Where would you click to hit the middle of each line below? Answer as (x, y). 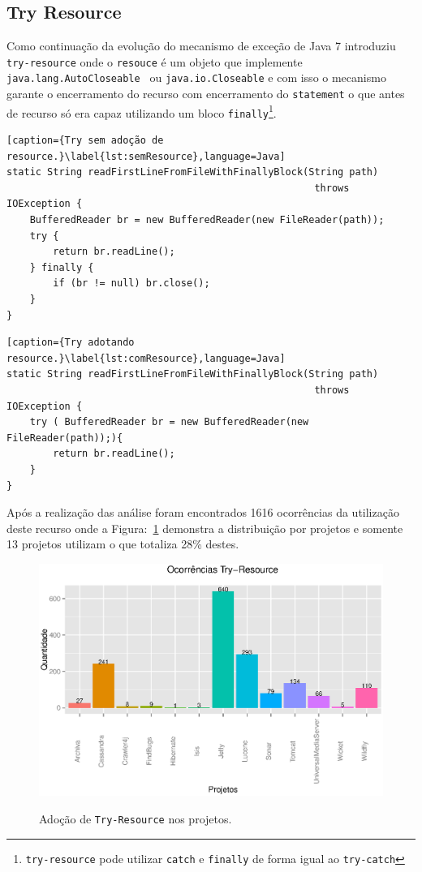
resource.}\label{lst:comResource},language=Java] (146, 358)
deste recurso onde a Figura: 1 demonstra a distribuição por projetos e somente (205, 528)
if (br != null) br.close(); (131, 284)
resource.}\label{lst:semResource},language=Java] (146, 156)
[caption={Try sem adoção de (85, 141)
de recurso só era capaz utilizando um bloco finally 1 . (142, 111)
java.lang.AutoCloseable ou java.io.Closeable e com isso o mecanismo (196, 77)
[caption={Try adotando (71, 343)
